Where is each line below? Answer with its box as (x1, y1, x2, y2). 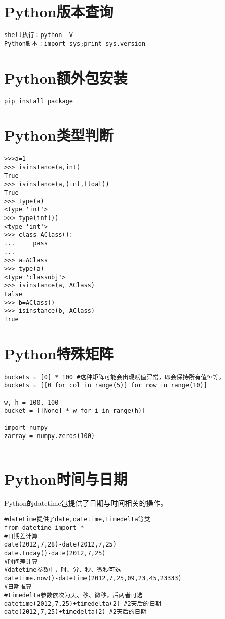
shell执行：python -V (4, 31, 73, 39)
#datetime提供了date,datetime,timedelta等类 (4, 516, 151, 523)
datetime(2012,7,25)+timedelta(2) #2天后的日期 (4, 600, 162, 607)
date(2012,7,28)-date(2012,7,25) (4, 541, 117, 549)
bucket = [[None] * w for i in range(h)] (4, 407, 146, 415)
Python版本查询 (4, 1, 114, 22)
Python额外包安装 (4, 67, 128, 88)
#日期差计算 (4, 532, 38, 540)
